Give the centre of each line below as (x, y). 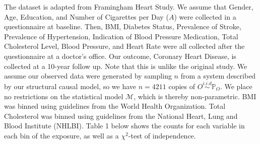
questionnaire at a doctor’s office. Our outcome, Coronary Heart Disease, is (120, 56)
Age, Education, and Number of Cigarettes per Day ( (86, 16)
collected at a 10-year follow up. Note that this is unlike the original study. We (126, 66)
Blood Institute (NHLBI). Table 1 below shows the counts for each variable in (124, 126)
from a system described (218, 76)
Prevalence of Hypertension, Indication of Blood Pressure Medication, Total (121, 36)
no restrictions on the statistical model (64, 96)
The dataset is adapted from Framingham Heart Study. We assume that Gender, (129, 7)
